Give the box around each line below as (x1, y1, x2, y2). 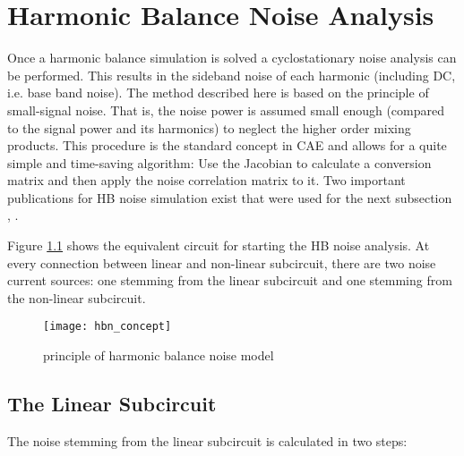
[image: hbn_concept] (43, 320, 172, 334)
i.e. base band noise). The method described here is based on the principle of (7, 83, 429, 102)
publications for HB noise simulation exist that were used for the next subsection (7, 188, 452, 207)
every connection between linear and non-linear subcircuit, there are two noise (7, 253, 436, 272)
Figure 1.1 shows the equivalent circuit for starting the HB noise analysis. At (7, 236, 430, 255)
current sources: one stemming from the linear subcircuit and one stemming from (7, 271, 452, 290)
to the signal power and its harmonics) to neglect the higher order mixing (7, 118, 411, 137)
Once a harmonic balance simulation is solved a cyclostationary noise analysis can (7, 48, 457, 67)
